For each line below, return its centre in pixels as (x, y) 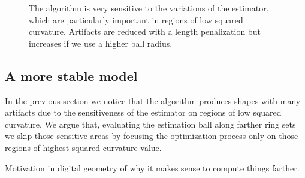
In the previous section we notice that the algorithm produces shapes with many (153, 100)
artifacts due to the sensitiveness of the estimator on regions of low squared (143, 112)
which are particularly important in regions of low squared (136, 19)
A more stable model (71, 75)
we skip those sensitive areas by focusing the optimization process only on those (152, 136)
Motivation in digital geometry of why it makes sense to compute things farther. (152, 168)
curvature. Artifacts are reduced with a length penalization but (145, 31)
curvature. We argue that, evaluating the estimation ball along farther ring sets (150, 124)
